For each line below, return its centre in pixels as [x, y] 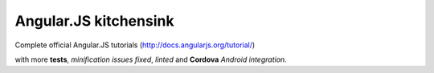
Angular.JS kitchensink [94, 21]
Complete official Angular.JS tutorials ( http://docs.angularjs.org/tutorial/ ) [135, 45]
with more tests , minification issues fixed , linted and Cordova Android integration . [151, 59]
